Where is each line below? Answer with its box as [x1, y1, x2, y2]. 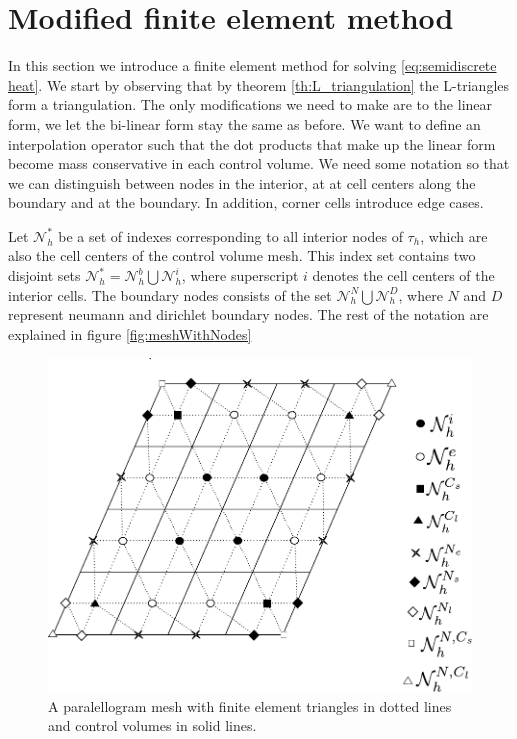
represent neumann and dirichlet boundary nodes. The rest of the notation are [8, 304, 489, 325]
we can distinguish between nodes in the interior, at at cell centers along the [8, 172, 476, 193]
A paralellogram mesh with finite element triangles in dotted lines [48, 695, 452, 716]
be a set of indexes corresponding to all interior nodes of [58, 225, 403, 246]
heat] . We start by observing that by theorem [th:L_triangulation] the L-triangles [8, 74, 510, 95]
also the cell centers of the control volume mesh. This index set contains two [8, 245, 476, 266]
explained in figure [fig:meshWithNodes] [8, 323, 252, 344]
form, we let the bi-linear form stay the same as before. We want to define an [8, 113, 481, 134]
